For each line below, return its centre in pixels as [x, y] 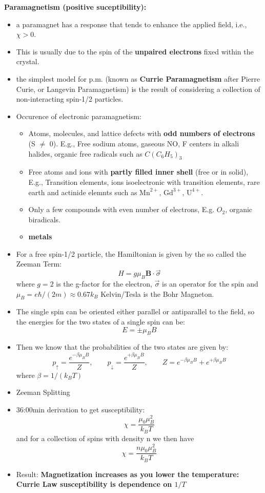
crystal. [28, 61]
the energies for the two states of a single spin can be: [100, 322]
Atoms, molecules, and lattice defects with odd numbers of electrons [142, 133]
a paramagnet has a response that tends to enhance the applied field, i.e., [131, 24]
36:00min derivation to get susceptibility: [80, 409]
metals [40, 236]
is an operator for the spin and [210, 284]
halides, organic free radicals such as [85, 153]
